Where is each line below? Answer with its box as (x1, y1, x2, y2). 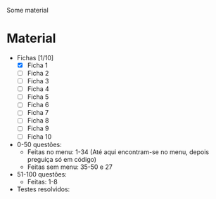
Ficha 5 (27, 92, 49, 101)
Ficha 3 (27, 77, 49, 85)
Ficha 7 (27, 109, 49, 117)
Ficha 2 (27, 69, 49, 77)
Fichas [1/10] (16, 53, 54, 62)
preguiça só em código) (27, 155, 96, 163)
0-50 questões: (16, 140, 62, 149)
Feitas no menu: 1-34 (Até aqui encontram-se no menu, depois (27, 147, 209, 156)
